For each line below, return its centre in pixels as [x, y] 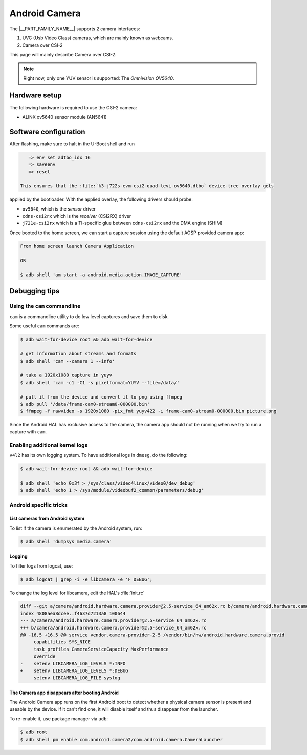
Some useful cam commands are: [44, 326]
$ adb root [34, 732]
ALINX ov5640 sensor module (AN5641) [64, 117]
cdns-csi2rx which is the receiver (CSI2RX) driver [77, 216]
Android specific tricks [38, 505]
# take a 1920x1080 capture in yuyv [66, 375]
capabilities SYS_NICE [62, 642]
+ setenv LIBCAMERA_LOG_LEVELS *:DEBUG [74, 671]
